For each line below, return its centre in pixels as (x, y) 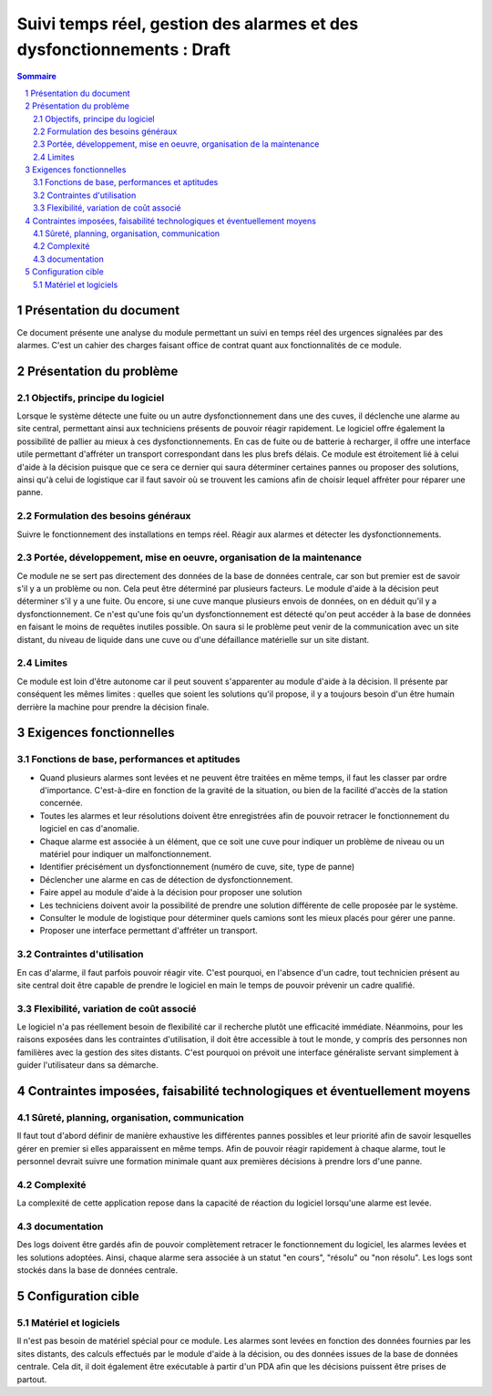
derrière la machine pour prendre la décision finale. (113, 707)
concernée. (61, 803)
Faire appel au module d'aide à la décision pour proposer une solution (171, 893)
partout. (32, 1379)
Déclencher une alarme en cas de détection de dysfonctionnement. (166, 879)
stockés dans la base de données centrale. (97, 1270)
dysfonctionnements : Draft (124, 49)
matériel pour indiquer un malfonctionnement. (126, 854)
